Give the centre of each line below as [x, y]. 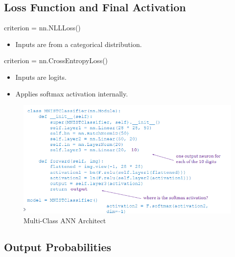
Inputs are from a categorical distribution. [79, 44]
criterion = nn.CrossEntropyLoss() [56, 60]
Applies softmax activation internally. [72, 93]
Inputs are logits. [41, 77]
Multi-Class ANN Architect [65, 220]
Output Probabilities [58, 246]
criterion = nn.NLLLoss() [42, 28]
